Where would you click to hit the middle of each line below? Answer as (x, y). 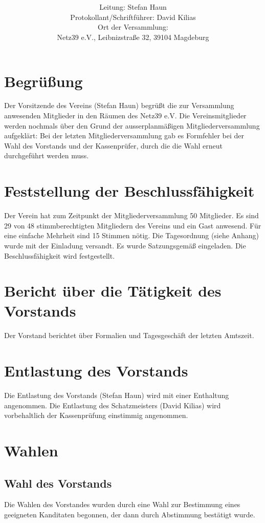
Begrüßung (43, 81)
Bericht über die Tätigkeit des (113, 291)
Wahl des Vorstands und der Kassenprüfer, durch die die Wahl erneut (113, 145)
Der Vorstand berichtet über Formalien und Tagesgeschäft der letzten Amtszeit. (129, 335)
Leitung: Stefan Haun (133, 7)
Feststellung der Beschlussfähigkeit (129, 191)
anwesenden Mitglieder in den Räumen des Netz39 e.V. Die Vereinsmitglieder (125, 116)
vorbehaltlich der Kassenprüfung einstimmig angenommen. (96, 415)
